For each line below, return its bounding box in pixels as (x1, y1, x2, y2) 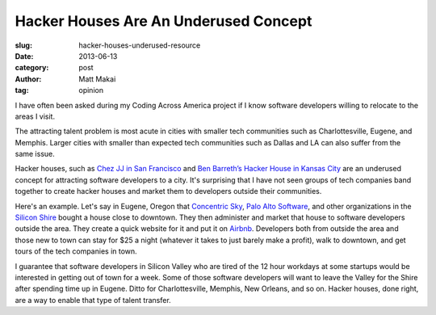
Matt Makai (78, 73, 116, 84)
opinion (78, 86, 104, 95)
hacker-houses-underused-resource (78, 40, 201, 50)
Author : (15, 73, 42, 84)
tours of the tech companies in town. (15, 246, 137, 256)
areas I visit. (15, 111, 56, 121)
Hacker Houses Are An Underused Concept (15, 12, 312, 30)
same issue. (15, 149, 56, 159)
